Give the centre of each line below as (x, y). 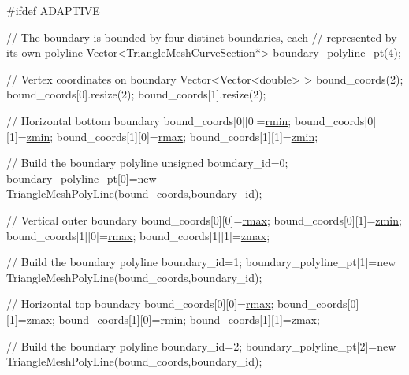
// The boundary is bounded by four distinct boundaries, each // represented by (202, 37)
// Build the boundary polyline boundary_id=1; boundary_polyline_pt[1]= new (201, 262)
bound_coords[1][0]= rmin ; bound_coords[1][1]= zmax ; (189, 319)
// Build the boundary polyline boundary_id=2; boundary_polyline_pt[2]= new (201, 345)
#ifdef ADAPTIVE (53, 10)
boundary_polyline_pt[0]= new (82, 178)
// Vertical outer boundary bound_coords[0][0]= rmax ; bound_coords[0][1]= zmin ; (204, 219)
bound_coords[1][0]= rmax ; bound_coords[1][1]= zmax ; (138, 235)
